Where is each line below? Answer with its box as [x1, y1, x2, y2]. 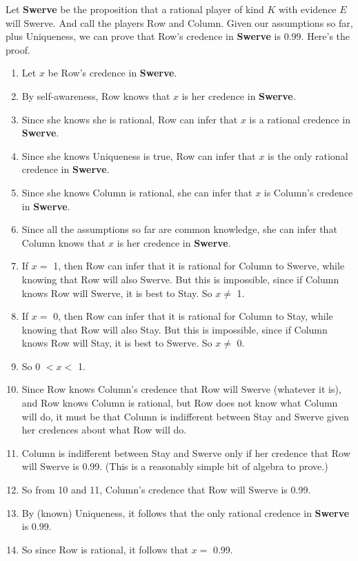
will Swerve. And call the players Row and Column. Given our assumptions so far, [6, 15, 353, 30]
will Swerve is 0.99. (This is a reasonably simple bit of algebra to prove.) [21, 459, 328, 473]
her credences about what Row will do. [21, 422, 187, 437]
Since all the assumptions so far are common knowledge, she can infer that [21, 222, 337, 236]
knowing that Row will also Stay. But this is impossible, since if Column [21, 322, 328, 336]
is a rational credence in [249, 112, 350, 126]
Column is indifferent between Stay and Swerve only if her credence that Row [21, 445, 350, 460]
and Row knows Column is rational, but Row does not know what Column [21, 396, 338, 410]
